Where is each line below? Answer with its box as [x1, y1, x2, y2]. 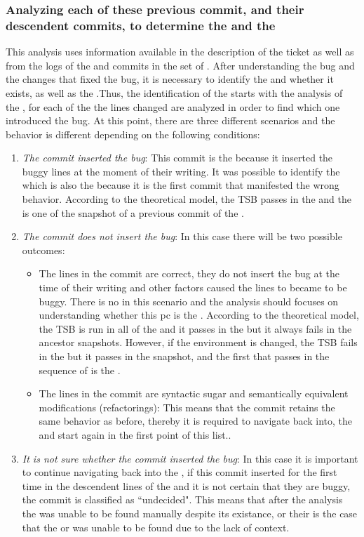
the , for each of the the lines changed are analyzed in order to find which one [6, 99, 340, 114]
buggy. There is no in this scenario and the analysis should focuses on [39, 293, 339, 308]
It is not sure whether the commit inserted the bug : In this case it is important [22, 451, 358, 465]
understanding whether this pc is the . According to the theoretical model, [39, 307, 359, 322]
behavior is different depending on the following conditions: [6, 126, 260, 141]
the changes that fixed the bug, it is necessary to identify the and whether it [6, 72, 334, 86]
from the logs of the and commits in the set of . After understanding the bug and [6, 58, 355, 72]
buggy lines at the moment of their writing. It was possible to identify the [22, 164, 340, 178]
